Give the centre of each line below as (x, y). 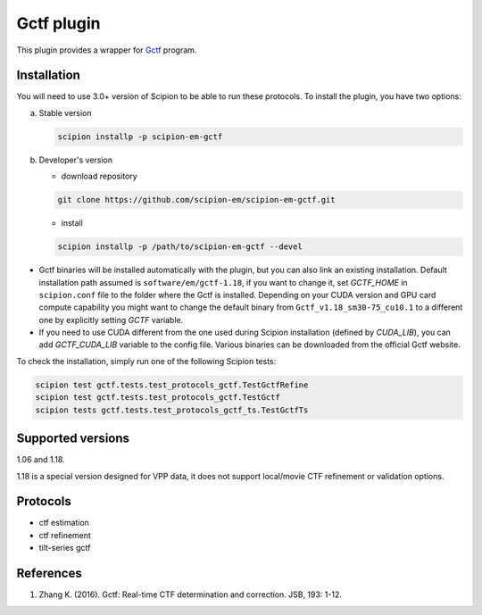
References (49, 573)
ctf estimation (64, 523)
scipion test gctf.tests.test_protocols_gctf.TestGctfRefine (172, 385)
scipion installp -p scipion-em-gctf (140, 137)
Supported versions (73, 439)
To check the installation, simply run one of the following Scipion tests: (146, 361)
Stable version (66, 112)
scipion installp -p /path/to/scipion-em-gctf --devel (180, 247)
